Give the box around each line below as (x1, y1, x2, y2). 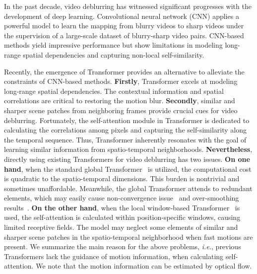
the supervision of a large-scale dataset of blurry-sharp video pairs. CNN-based (4, 30, 244, 40)
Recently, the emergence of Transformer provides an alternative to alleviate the (4, 66, 245, 76)
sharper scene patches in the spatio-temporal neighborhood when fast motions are (4, 231, 253, 242)
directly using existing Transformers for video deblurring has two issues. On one (4, 153, 250, 164)
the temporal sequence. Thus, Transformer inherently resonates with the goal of (4, 134, 247, 144)
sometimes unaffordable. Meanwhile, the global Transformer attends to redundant (4, 183, 253, 193)
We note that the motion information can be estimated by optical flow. (36, 261, 252, 271)
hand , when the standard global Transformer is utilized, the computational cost (4, 163, 252, 174)
